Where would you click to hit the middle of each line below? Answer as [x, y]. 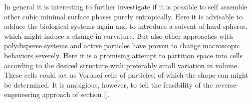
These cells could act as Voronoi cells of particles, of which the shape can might [126, 75]
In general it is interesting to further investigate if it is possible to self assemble [126, 6]
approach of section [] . [76, 94]
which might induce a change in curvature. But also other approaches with [119, 36]
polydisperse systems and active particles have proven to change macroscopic [122, 46]
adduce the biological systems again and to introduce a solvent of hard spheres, [126, 26]
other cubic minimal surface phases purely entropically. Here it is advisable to [123, 16]
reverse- [227, 84]
